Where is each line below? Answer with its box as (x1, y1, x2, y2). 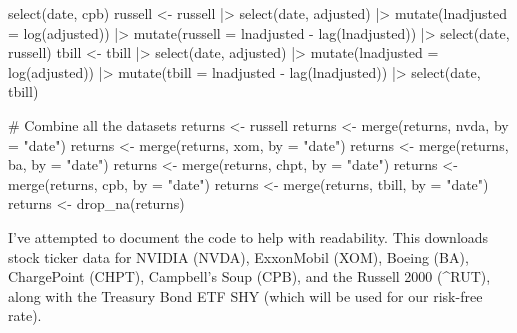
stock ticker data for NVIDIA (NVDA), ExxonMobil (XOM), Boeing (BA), (8, 246, 469, 267)
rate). (8, 305, 42, 326)
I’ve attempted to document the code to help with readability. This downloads (8, 226, 489, 247)
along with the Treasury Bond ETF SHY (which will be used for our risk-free (8, 285, 483, 306)
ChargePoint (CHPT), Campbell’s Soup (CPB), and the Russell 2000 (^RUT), (8, 266, 491, 287)
